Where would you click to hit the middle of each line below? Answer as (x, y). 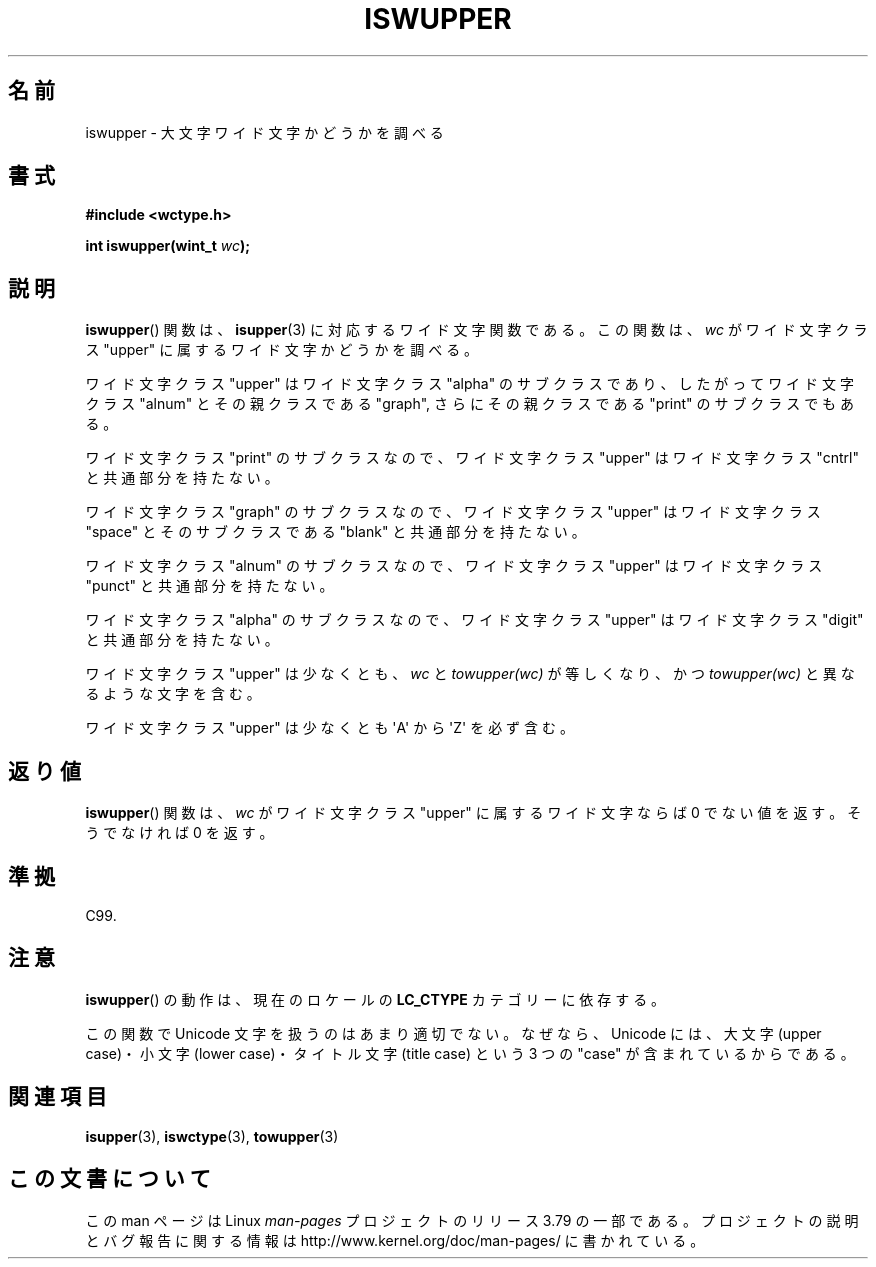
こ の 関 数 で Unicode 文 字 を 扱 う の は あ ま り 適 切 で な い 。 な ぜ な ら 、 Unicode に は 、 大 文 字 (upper (453, 1033)
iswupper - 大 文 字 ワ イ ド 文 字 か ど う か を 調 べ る (264, 132)
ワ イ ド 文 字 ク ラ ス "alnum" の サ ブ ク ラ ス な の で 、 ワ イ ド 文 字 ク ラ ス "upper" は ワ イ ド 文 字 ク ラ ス (454, 566)
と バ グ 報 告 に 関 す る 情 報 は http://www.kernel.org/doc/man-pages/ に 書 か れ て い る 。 (395, 1240)
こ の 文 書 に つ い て (109, 1179)
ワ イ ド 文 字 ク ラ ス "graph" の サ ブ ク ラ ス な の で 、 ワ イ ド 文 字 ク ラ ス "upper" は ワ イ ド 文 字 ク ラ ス (453, 512)
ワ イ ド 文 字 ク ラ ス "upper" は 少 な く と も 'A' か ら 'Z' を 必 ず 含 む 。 (329, 728)
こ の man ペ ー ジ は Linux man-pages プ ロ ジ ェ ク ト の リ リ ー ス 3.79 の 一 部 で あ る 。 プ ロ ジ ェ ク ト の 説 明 (472, 1220)
